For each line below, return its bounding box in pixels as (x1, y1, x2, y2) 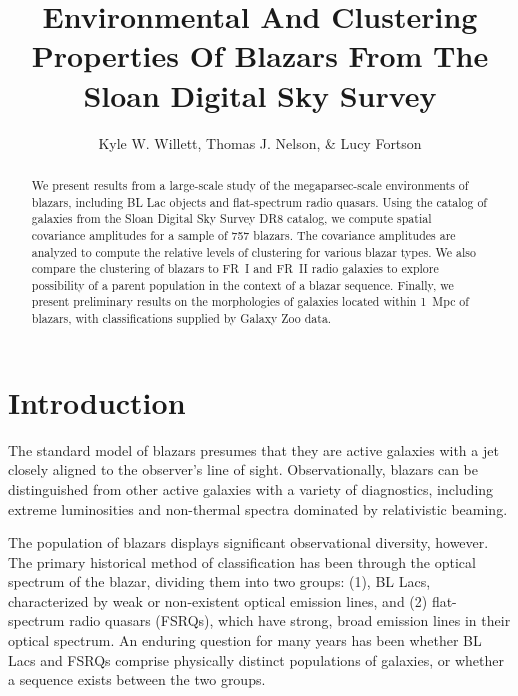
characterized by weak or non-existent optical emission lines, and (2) (8, 590, 428, 611)
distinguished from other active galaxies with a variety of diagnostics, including (8, 478, 494, 499)
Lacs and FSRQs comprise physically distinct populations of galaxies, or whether (8, 649, 504, 670)
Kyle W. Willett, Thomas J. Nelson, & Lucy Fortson (98, 132, 422, 153)
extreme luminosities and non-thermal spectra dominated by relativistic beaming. (8, 498, 508, 519)
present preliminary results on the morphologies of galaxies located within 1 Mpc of (31, 293, 469, 310)
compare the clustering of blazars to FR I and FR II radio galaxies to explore (31, 260, 439, 277)
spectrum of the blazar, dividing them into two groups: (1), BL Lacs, (8, 571, 431, 592)
